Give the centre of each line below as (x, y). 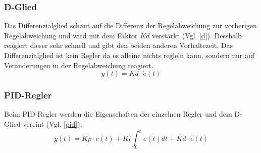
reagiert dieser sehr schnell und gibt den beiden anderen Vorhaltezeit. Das (119, 45)
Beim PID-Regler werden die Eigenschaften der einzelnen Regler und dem (118, 114)
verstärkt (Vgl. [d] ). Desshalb (197, 35)
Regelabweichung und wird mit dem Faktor (71, 35)
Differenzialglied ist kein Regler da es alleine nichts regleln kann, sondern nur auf (129, 55)
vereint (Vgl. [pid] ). (53, 124)
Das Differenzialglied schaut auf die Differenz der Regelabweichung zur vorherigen (130, 25)
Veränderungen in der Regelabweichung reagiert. (79, 65)
